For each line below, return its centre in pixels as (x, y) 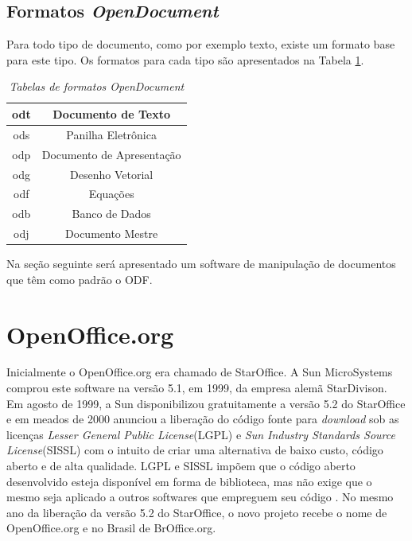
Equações (111, 194)
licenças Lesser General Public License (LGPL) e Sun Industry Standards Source (201, 434)
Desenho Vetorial (112, 174)
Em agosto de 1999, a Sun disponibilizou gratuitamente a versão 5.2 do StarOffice (206, 403)
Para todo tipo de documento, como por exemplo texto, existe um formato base (201, 44)
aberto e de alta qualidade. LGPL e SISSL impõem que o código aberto (181, 466)
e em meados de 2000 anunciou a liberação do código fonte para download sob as (203, 419)
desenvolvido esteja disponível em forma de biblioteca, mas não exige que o (189, 481)
